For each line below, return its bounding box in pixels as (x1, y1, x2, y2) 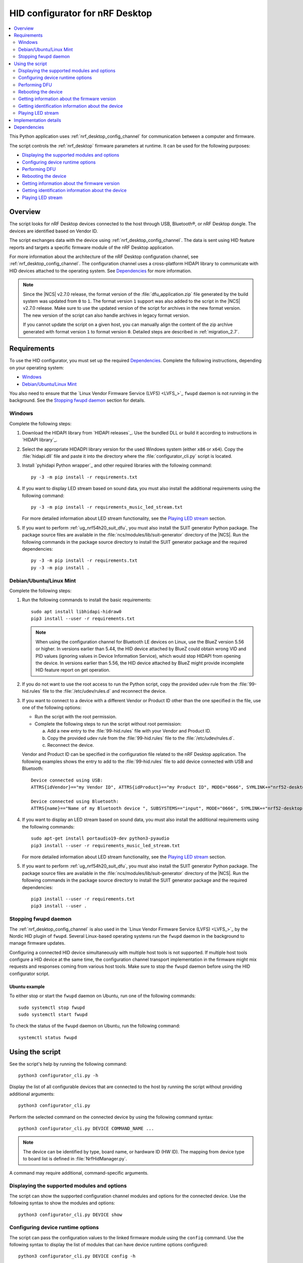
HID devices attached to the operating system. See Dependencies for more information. (9, 268, 192, 274)
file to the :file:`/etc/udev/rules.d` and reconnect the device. (42, 688, 167, 694)
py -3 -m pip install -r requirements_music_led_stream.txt (31, 504, 183, 510)
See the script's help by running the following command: (9, 1061, 127, 1067)
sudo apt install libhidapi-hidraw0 (31, 609, 122, 614)
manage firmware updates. (9, 940, 66, 946)
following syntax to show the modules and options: (9, 1200, 116, 1206)
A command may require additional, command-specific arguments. (9, 1170, 149, 1176)
